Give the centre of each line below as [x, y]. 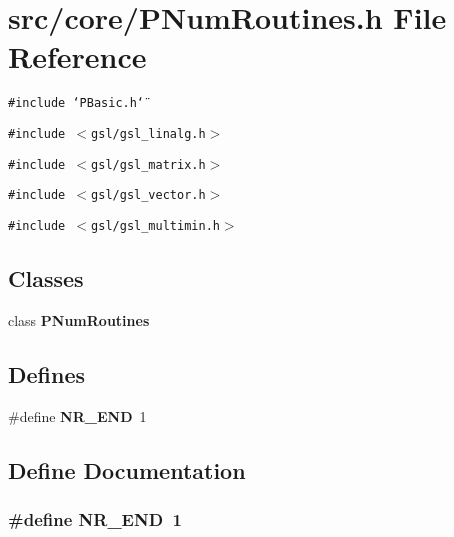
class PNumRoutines [79, 319]
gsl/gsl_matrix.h [148, 164]
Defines [47, 373]
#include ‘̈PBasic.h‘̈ [76, 103]
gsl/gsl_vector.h [148, 195]
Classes [46, 277]
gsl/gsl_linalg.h [148, 133]
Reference [77, 56]
